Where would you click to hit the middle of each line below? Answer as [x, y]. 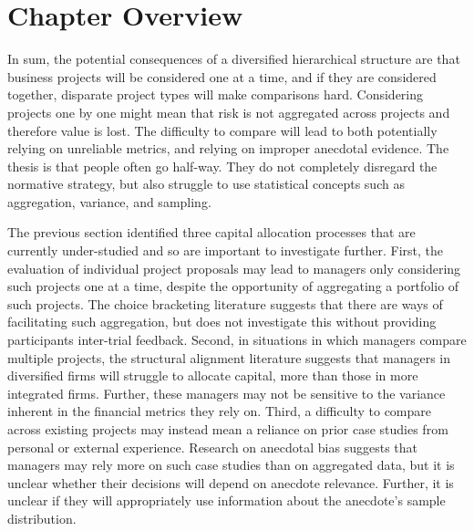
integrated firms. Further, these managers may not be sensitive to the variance [227, 393]
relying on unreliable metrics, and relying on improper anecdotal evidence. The [228, 148]
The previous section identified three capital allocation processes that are [211, 232]
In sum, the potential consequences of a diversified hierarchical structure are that [234, 59]
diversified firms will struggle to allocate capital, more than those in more [213, 375]
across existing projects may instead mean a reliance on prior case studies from [228, 429]
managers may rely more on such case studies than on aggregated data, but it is [231, 465]
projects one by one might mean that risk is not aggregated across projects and [229, 112]
